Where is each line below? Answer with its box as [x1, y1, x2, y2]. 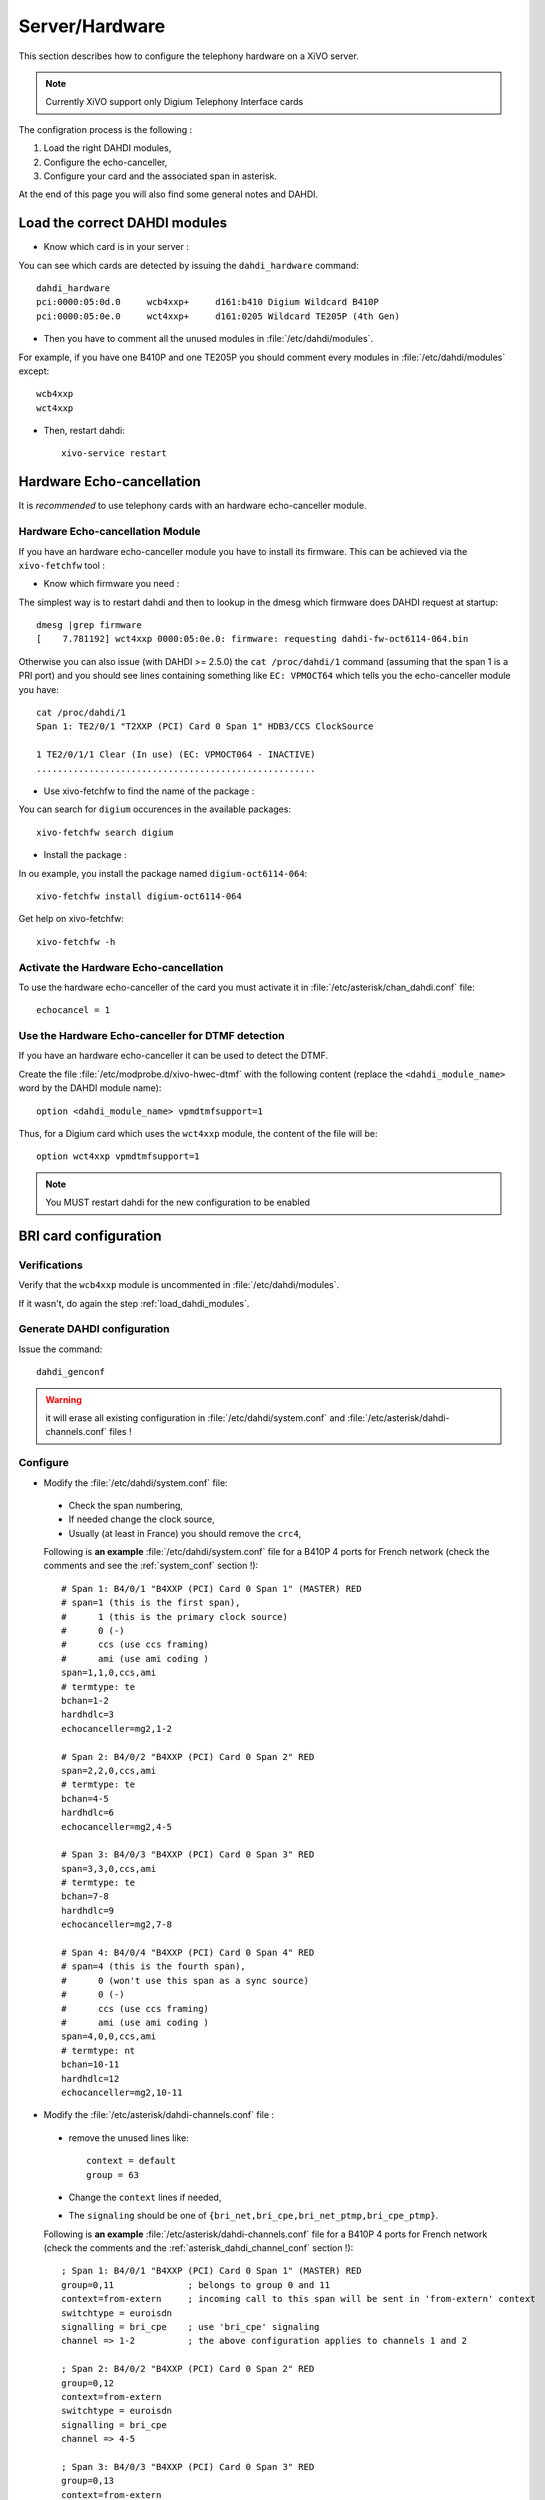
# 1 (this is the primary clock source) [61, 1611, 289, 1622]
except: [18, 365, 50, 377]
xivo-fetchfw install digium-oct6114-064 [36, 890, 242, 902]
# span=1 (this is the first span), [61, 1597, 241, 1609]
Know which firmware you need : [43, 578, 180, 590]
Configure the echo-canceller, [43, 156, 168, 168]
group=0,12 [61, 2377, 115, 2389]
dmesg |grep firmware [36, 620, 142, 631]
